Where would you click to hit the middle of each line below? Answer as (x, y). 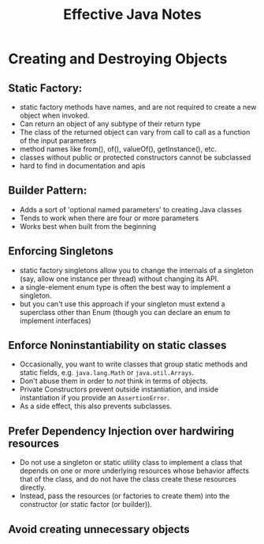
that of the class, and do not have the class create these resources (128, 479)
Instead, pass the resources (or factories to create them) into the (125, 496)
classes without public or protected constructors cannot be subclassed (135, 157)
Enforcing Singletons (61, 251)
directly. (33, 488)
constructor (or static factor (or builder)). (86, 505)
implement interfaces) (56, 321)
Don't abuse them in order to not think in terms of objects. (114, 381)
